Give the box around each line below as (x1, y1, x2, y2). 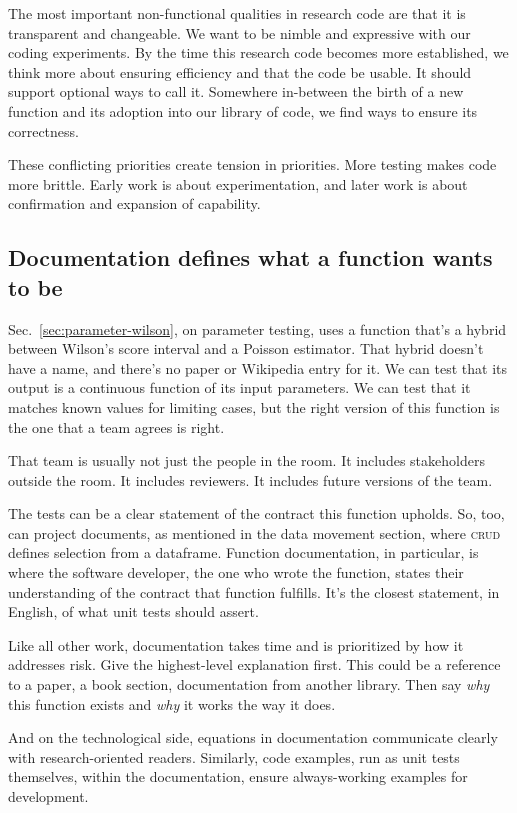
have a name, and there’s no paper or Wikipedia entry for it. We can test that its (8, 357, 507, 378)
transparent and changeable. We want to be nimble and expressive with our (8, 22, 471, 43)
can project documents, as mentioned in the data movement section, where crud (8, 522, 501, 543)
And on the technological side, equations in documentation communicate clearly (8, 727, 498, 748)
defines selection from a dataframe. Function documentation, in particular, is (8, 542, 479, 563)
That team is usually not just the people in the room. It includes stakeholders (8, 450, 485, 471)
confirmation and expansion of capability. (8, 193, 261, 214)
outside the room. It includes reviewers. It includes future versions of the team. (8, 469, 493, 490)
